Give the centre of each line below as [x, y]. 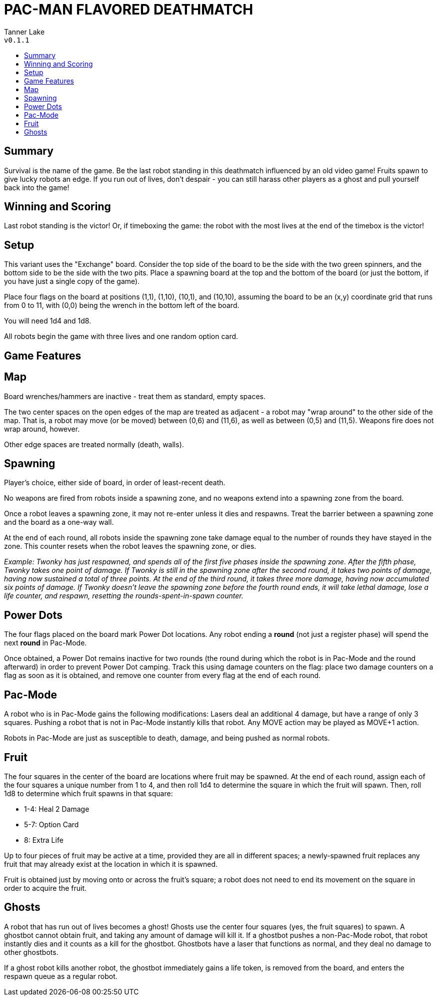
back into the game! [37, 187]
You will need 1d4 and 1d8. [48, 321]
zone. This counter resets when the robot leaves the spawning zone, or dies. [130, 546]
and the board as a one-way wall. [59, 522]
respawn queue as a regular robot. [61, 976]
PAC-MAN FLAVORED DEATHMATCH [129, 10]
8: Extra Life [44, 840]
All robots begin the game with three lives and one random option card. [121, 337]
